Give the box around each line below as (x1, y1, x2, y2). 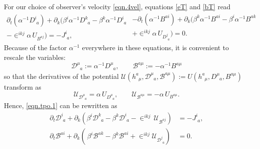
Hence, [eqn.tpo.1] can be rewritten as (4, 100, 117, 111)
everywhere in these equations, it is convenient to (82, 42, 229, 53)
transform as (4, 81, 41, 92)
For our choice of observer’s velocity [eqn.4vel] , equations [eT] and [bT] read (4, 1, 231, 11)
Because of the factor (4, 42, 67, 53)
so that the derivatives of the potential (4, 71, 119, 81)
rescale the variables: (4, 52, 66, 62)
